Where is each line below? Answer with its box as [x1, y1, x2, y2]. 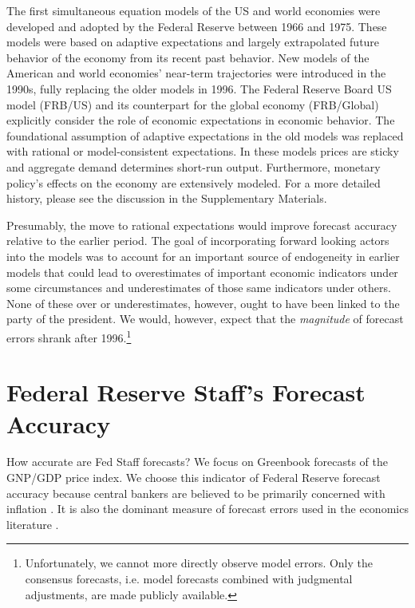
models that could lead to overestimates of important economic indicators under [6, 263, 398, 280]
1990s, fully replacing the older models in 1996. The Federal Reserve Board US [6, 80, 392, 97]
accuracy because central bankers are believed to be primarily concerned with [6, 484, 385, 501]
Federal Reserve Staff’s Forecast [6, 376, 366, 409]
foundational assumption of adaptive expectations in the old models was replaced [6, 127, 404, 144]
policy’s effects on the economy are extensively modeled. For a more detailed [6, 174, 381, 191]
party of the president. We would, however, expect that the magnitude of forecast [6, 310, 404, 327]
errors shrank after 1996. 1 [6, 326, 132, 345]
